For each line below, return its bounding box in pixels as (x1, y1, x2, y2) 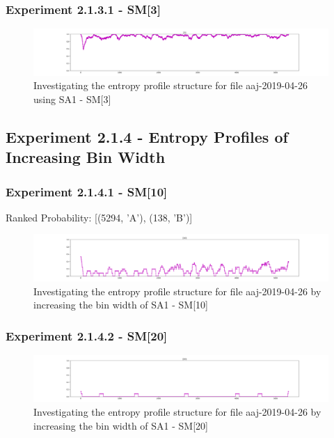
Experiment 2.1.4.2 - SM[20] (6, 327, 168, 344)
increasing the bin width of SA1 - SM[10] (33, 297, 208, 312)
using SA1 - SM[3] (33, 91, 111, 106)
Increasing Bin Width (6, 146, 166, 168)
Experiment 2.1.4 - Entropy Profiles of (6, 125, 288, 147)
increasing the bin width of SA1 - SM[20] (33, 418, 208, 432)
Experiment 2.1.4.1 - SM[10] (6, 182, 168, 200)
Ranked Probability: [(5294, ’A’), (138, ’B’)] (6, 210, 193, 224)
